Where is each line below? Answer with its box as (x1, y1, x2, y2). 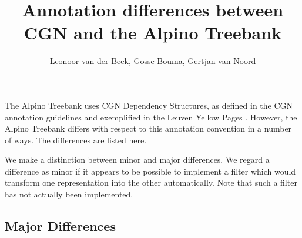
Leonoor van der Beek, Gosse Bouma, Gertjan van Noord (49, 55, 256, 67)
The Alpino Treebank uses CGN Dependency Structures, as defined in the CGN (5, 99, 293, 111)
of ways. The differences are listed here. (5, 133, 147, 146)
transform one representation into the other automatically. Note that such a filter (5, 176, 297, 189)
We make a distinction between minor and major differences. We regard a (5, 153, 270, 166)
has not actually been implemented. (5, 188, 133, 200)
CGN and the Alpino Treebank (24, 21, 282, 45)
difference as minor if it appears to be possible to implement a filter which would (5, 165, 296, 177)
